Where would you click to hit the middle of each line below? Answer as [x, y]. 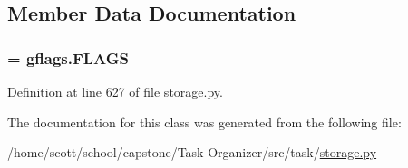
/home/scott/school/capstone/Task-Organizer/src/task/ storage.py [192, 152]
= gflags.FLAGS [68, 57]
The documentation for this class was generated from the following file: [204, 121]
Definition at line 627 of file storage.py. [115, 91]
